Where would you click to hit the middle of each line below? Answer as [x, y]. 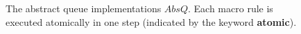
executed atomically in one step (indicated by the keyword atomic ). [151, 21]
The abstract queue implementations [84, 8]
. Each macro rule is [231, 8]
